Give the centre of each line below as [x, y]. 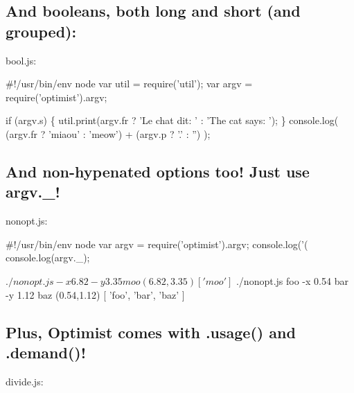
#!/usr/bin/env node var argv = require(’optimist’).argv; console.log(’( [157, 244]
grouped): [41, 31]
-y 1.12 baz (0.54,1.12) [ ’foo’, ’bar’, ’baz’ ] [95, 294]
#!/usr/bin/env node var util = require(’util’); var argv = [129, 84]
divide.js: [25, 381]
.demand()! [46, 352]
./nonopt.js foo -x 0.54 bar [292, 280]
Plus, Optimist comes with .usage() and [151, 332]
